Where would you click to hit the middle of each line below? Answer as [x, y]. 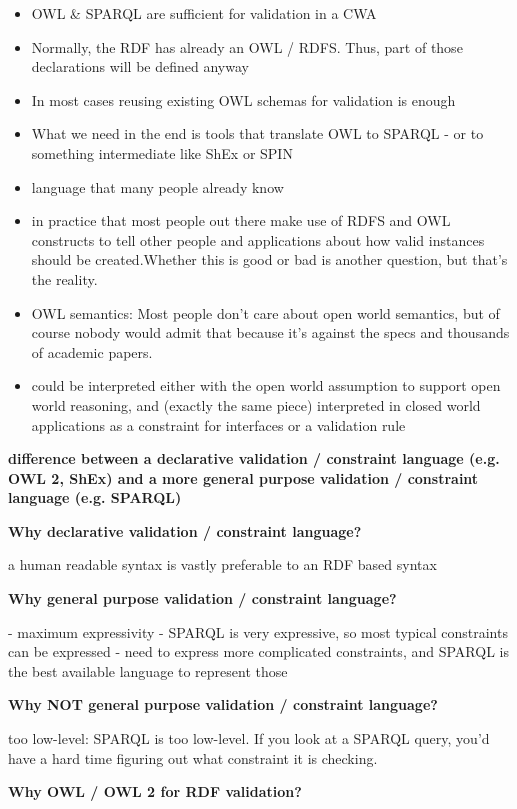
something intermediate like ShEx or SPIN [162, 152]
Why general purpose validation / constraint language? [202, 598]
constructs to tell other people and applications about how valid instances [258, 239]
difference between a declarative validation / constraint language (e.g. [254, 458]
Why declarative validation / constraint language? [185, 530]
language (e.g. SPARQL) [95, 497]
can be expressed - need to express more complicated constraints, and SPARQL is [258, 651]
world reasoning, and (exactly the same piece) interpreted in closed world [256, 404]
